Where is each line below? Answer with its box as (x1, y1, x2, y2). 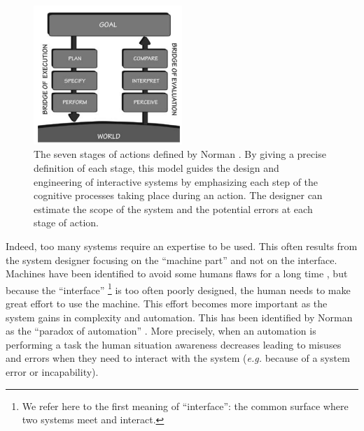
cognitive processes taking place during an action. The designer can (34, 188, 323, 203)
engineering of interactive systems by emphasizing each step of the (34, 174, 318, 189)
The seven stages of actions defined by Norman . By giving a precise (34, 147, 326, 161)
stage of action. (34, 215, 99, 230)
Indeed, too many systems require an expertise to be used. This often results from (6, 238, 358, 253)
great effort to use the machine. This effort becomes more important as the (6, 295, 328, 310)
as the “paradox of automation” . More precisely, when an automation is (6, 323, 316, 338)
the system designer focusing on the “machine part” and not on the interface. (6, 252, 337, 267)
